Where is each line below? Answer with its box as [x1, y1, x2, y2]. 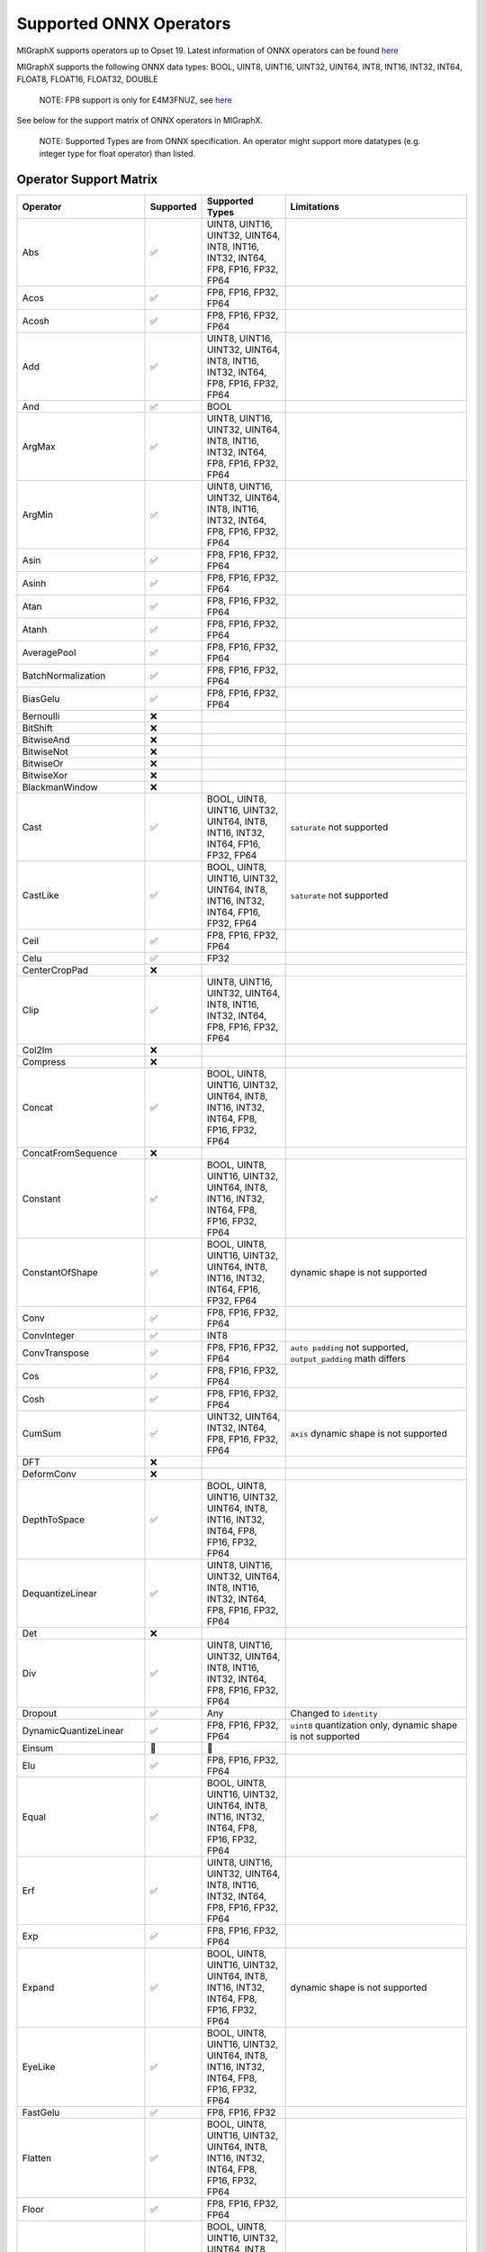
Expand [22, 1981, 55, 1993]
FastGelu [22, 2106, 60, 2119]
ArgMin [22, 508, 54, 521]
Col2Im [22, 1043, 53, 1056]
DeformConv [22, 1467, 76, 1480]
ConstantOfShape [22, 1266, 98, 1278]
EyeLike [22, 2060, 56, 2073]
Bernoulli [22, 710, 60, 722]
